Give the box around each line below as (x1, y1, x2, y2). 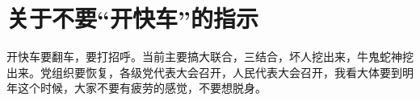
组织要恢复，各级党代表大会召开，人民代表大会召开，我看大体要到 (51, 63, 402, 80)
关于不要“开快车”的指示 (6, 2, 258, 34)
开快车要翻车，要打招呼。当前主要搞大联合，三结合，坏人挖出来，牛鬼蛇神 (6, 48, 402, 65)
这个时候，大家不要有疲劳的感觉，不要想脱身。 (17, 79, 267, 96)
